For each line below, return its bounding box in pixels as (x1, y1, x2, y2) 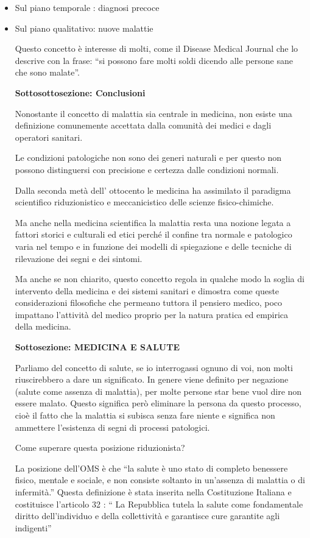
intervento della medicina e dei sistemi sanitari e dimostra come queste (15, 284, 280, 297)
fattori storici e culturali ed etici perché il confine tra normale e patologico (15, 228, 292, 241)
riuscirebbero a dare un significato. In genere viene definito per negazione (15, 373, 289, 386)
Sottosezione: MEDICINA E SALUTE (15, 341, 180, 353)
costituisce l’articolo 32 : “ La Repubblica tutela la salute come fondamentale (15, 497, 303, 510)
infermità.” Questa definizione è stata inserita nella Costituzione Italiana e (15, 486, 292, 498)
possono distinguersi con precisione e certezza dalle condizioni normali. (15, 163, 279, 175)
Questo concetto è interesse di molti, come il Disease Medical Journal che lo (15, 42, 298, 55)
